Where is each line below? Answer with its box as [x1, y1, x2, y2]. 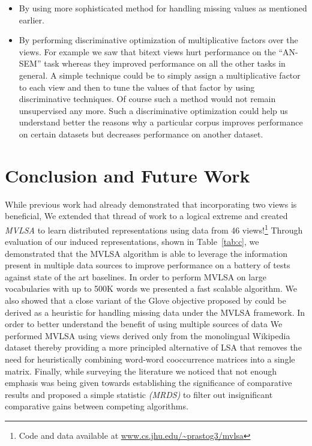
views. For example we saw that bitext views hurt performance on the [19, 45, 276, 58]
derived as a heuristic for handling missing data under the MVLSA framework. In [5, 306, 305, 318]
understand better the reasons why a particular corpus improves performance [19, 116, 303, 128]
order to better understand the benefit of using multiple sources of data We [5, 318, 283, 330]
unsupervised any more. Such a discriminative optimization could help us [19, 104, 288, 116]
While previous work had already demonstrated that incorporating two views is [5, 197, 297, 210]
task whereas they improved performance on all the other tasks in [44, 57, 286, 70]
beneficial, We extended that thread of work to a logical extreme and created [5, 209, 288, 222]
